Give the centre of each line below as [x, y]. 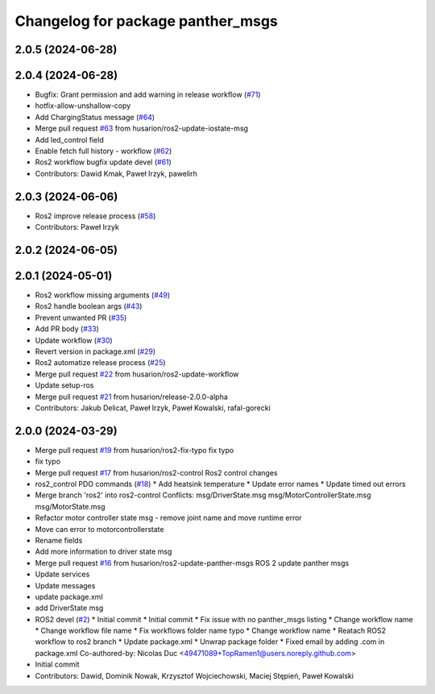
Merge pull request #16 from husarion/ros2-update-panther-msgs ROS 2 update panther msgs [192, 563]
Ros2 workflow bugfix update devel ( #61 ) [104, 162]
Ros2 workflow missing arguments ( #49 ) [103, 295]
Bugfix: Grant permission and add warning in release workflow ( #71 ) [148, 95]
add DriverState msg [69, 608]
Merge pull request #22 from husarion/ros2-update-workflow [137, 374]
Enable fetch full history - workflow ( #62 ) [104, 151]
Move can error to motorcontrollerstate [99, 529]
